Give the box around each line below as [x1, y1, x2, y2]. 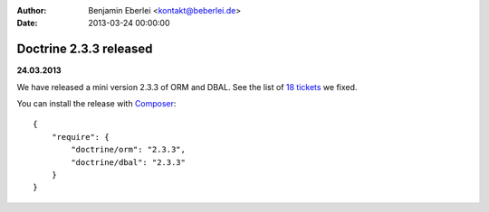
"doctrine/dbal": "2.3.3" [71, 157, 186, 167]
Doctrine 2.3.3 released [16, 41, 153, 57]
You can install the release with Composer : [16, 98, 177, 109]
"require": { [51, 132, 110, 142]
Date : [16, 18, 38, 29]
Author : [16, 5, 47, 15]
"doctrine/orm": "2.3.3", [71, 144, 186, 155]
